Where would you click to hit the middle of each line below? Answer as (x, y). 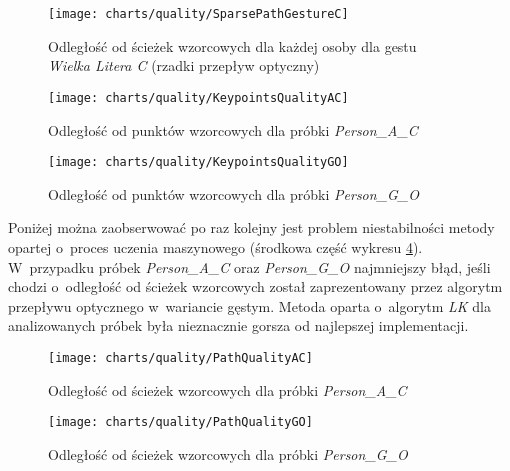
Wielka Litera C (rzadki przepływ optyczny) (184, 65)
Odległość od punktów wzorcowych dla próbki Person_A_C (233, 129)
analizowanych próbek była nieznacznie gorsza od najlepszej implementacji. (238, 325)
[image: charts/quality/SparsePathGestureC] (198, 14)
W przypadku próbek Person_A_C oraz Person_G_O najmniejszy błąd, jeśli (249, 266)
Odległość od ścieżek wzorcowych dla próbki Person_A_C (227, 389)
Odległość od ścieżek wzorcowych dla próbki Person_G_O (228, 453)
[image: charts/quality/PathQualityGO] (180, 422)
